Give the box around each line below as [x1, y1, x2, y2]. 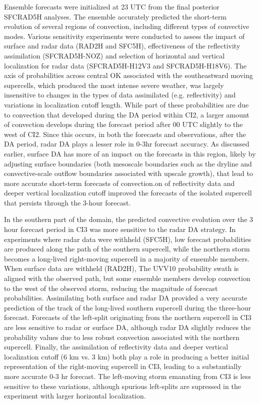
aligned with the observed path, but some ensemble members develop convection [4, 273, 250, 283]
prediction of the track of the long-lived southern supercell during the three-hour [4, 302, 251, 312]
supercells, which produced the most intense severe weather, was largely [4, 79, 224, 90]
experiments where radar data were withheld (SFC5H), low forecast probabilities [4, 233, 251, 244]
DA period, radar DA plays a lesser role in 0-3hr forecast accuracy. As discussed [4, 138, 249, 149]
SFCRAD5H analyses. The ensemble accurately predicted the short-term [4, 11, 227, 21]
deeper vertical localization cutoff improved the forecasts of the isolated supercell [4, 187, 252, 198]
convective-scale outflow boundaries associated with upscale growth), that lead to [4, 168, 253, 178]
